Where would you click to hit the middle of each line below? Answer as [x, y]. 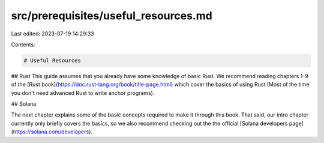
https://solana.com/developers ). [53, 132]
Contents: [23, 44]
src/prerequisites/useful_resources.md [112, 16]
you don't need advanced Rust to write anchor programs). [83, 93]
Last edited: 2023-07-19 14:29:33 [52, 34]
